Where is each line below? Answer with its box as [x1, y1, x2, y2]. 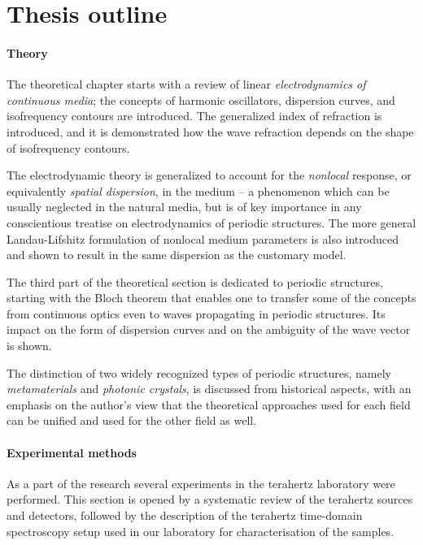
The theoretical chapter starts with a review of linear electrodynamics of [7, 76, 366, 93]
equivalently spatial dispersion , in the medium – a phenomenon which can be [7, 182, 390, 199]
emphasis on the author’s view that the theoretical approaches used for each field [7, 396, 411, 413]
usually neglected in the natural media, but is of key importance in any [7, 198, 362, 215]
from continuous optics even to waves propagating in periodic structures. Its [7, 305, 386, 322]
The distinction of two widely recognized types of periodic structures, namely [7, 364, 391, 381]
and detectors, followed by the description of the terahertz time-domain [7, 507, 363, 524]
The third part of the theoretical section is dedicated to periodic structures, [7, 273, 383, 290]
